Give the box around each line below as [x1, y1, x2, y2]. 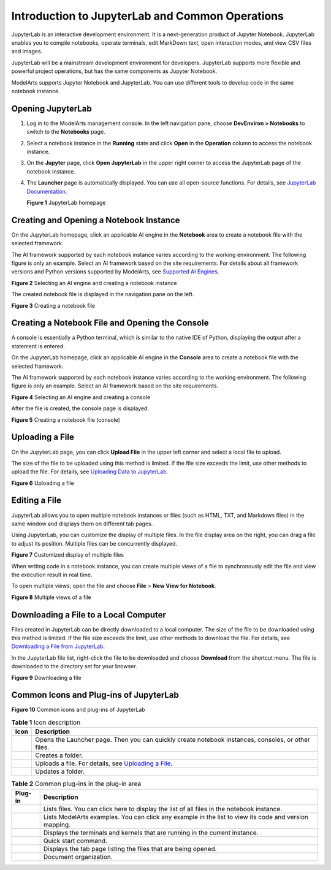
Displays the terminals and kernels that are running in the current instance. [43, 828, 259, 837]
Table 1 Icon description [11, 718, 81, 727]
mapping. [43, 820, 70, 829]
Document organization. [43, 852, 113, 861]
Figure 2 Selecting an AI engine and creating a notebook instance [11, 279, 177, 286]
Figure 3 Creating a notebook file [11, 302, 95, 309]
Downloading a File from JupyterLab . [11, 643, 105, 650]
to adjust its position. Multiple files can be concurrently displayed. [11, 540, 178, 547]
